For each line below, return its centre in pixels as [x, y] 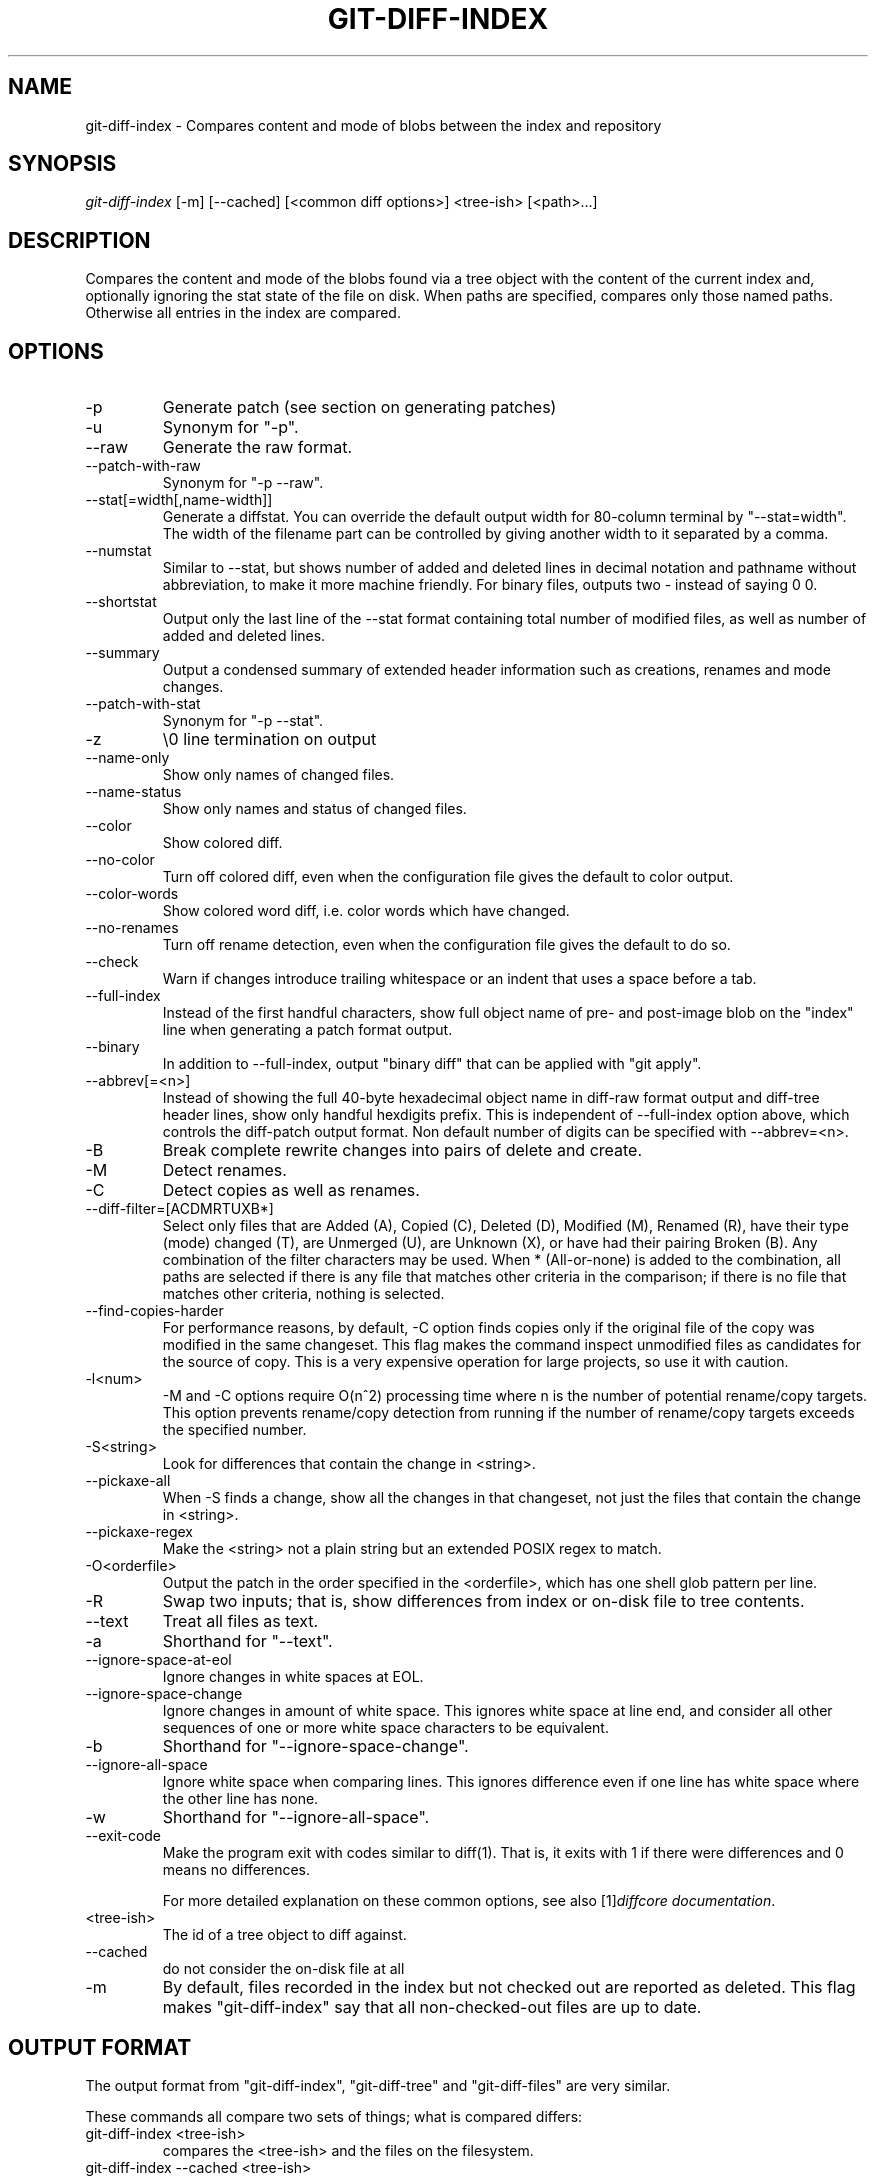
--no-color [120, 860]
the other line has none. [240, 1799]
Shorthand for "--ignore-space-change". [315, 1746]
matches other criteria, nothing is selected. [303, 1294]
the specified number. [234, 1430]
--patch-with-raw [143, 466]
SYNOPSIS [62, 164]
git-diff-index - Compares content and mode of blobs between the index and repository [373, 125]
